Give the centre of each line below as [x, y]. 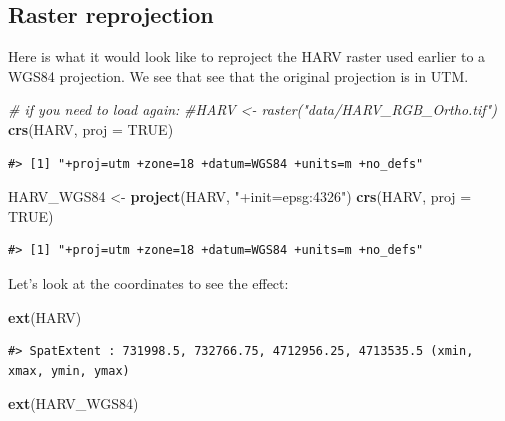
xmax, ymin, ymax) [69, 370]
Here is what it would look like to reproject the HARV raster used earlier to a [247, 56]
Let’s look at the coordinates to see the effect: [148, 282]
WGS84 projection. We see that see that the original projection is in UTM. [238, 75]
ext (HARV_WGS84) [73, 403]
